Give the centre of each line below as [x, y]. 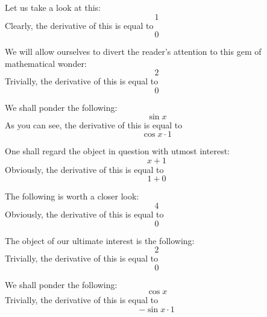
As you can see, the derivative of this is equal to [94, 124]
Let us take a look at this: [53, 7]
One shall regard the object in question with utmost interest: [117, 151]
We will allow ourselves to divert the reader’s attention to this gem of [133, 52]
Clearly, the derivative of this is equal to [79, 25]
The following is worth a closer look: [72, 196]
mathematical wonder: [46, 63]
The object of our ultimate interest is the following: [100, 240]
